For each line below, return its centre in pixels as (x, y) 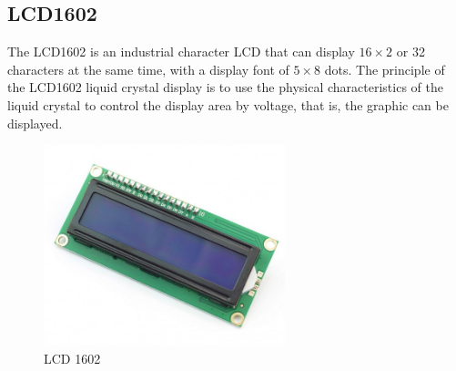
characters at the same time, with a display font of (148, 69)
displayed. (35, 123)
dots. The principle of (385, 69)
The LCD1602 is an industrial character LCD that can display (181, 52)
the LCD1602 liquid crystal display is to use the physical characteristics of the (225, 87)
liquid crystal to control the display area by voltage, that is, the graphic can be (228, 104)
